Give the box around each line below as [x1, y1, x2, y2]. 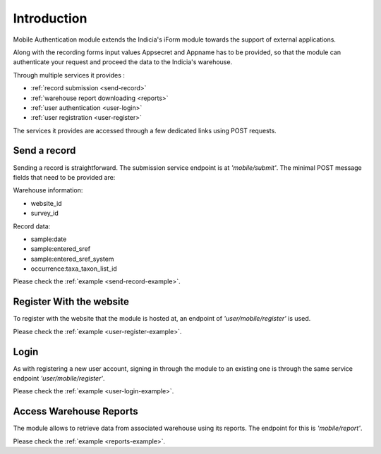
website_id [30, 199, 63, 207]
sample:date [30, 235, 67, 243]
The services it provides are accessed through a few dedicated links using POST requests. [13, 126, 277, 135]
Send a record [13, 145, 76, 157]
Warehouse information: [13, 186, 83, 195]
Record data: [13, 222, 51, 231]
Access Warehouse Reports [13, 405, 138, 417]
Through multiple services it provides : [13, 70, 125, 79]
